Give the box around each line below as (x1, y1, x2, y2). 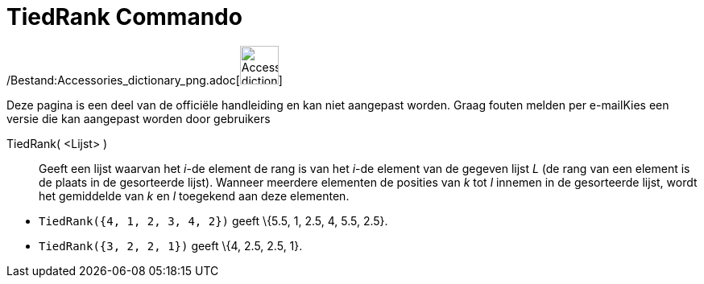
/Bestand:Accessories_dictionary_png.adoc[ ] (6, 72, 283, 87)
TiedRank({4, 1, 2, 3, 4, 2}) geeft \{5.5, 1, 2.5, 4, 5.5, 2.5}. (39, 213, 388, 228)
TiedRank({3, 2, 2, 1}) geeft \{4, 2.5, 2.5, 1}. (39, 238, 303, 253)
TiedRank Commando (6, 3, 242, 31)
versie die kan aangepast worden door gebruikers (6, 111, 271, 126)
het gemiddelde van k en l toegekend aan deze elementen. (39, 188, 350, 203)
